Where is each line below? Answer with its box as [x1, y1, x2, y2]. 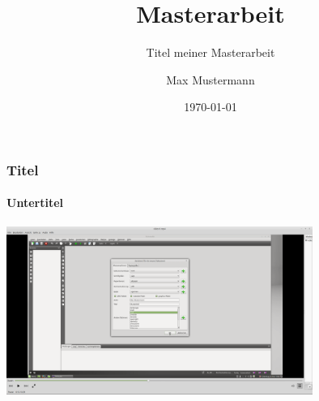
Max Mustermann [166, 71, 255, 88]
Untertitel [6, 194, 63, 211]
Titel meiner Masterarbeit [146, 44, 275, 61]
